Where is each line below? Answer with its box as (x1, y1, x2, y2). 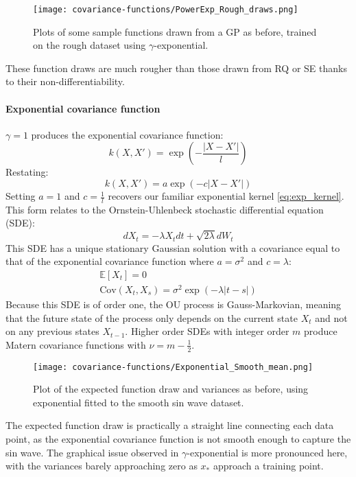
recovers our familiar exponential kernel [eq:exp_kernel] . (108, 189, 344, 203)
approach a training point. (213, 458, 324, 473)
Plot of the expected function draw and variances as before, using (33, 382, 309, 396)
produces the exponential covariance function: (31, 127, 224, 141)
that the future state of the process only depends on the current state (5, 310, 298, 325)
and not (315, 310, 348, 325)
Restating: (5, 165, 49, 179)
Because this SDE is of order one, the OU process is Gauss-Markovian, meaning (5, 296, 342, 311)
